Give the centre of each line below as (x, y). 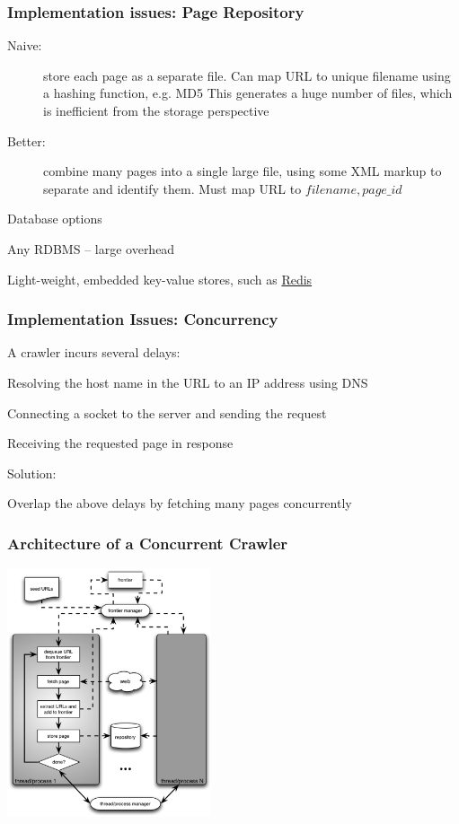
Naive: (25, 45)
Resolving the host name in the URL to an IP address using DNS (188, 382)
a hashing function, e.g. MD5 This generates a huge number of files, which (248, 93)
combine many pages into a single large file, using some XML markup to (243, 171)
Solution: (32, 473)
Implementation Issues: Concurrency (143, 319)
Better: (26, 140)
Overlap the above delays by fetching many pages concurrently (180, 503)
